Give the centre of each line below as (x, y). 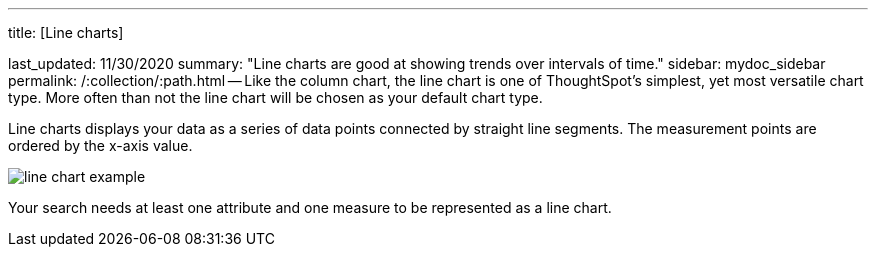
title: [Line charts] (66, 32)
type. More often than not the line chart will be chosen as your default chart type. (275, 97)
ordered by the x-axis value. (100, 145)
